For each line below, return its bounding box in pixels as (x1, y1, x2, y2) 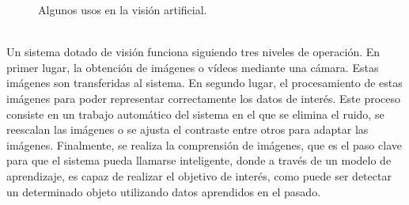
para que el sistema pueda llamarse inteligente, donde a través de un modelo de (6, 152, 392, 169)
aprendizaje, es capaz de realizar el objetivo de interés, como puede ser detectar (6, 167, 392, 184)
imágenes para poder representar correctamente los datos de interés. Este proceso (6, 89, 401, 106)
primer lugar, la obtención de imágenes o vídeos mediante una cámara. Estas (6, 59, 379, 75)
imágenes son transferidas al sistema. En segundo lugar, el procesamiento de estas (6, 74, 403, 91)
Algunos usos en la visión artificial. (38, 2, 207, 17)
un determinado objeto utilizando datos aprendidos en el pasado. (6, 183, 321, 199)
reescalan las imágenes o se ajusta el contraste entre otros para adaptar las (6, 121, 369, 138)
